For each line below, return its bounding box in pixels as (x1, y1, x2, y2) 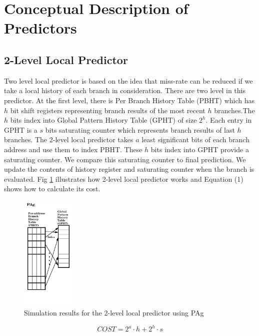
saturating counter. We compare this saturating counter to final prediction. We (4, 154, 246, 164)
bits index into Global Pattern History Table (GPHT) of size (10, 115, 197, 125)
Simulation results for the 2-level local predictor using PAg (24, 307, 204, 318)
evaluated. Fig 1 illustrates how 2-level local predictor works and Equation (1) (4, 173, 243, 184)
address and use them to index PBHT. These (4, 144, 142, 154)
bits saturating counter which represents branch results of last (45, 124, 235, 135)
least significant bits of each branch (141, 134, 249, 145)
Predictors (4, 18, 77, 38)
